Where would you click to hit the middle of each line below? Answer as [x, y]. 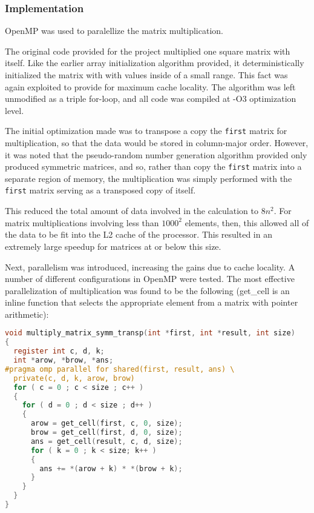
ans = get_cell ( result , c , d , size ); [106, 441]
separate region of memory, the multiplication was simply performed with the [149, 178]
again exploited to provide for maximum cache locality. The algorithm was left [150, 86]
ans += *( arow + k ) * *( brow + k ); [111, 468]
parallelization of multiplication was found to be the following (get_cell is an [147, 290]
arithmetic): [27, 314]
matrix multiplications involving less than [82, 222]
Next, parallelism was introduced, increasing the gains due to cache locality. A [150, 267]
